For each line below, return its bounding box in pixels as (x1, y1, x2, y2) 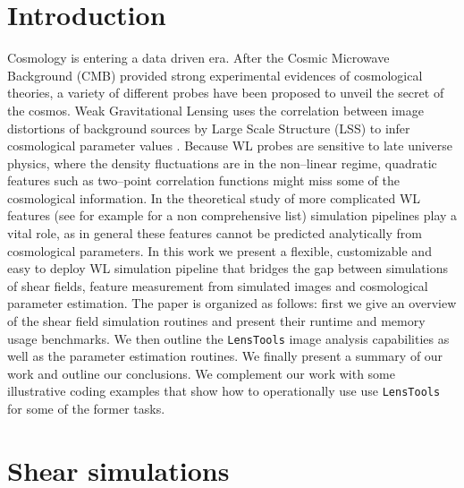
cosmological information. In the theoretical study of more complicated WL (7, 188, 421, 207)
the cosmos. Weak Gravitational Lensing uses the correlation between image (7, 100, 424, 119)
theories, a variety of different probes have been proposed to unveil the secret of (7, 83, 444, 102)
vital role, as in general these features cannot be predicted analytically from (7, 224, 422, 243)
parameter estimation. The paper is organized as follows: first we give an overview (7, 294, 457, 312)
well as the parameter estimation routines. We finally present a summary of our (7, 347, 443, 365)
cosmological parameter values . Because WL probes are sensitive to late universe (7, 136, 453, 155)
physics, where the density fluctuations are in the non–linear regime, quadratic (7, 153, 437, 172)
